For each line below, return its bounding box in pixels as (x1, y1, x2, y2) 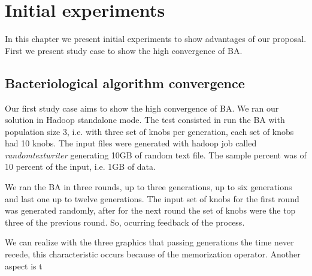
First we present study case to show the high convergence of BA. (5, 44, 243, 56)
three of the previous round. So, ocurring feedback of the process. (5, 215, 245, 228)
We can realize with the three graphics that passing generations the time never (5, 236, 294, 248)
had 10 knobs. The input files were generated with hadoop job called (5, 137, 257, 149)
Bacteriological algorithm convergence (5, 73, 245, 92)
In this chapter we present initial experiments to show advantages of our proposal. (5, 32, 307, 45)
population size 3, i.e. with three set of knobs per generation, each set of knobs (5, 125, 294, 137)
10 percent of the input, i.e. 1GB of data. (5, 160, 156, 173)
